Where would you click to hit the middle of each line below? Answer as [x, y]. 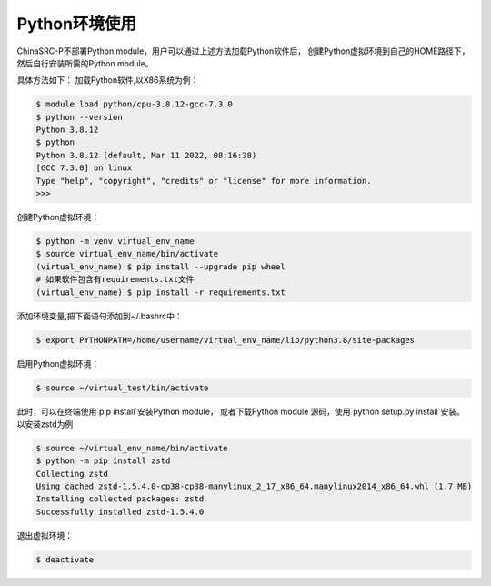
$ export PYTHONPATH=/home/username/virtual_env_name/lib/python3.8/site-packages [225, 340]
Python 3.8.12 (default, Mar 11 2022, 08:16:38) [146, 155]
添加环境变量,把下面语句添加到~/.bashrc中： [100, 316]
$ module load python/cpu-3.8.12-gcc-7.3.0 [135, 104]
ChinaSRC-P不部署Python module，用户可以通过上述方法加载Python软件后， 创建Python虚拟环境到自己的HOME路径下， [243, 51]
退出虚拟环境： [45, 535]
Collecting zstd [72, 474]
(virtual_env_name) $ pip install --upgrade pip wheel [160, 267]
